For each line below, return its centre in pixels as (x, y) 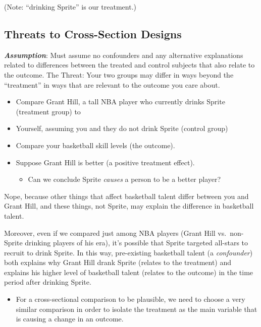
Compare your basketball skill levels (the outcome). (95, 145)
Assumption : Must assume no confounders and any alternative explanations (124, 55)
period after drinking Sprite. (48, 282)
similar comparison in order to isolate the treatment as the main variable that (137, 309)
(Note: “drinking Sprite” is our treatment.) (70, 7)
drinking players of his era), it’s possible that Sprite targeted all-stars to (137, 243)
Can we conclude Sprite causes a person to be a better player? (124, 179)
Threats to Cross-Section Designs (93, 34)
